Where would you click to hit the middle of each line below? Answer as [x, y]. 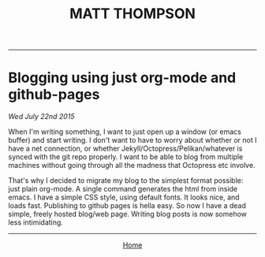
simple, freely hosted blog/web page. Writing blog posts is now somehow [127, 214]
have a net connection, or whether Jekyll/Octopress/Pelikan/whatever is [125, 149]
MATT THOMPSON [132, 14]
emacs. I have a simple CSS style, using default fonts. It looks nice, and [124, 197]
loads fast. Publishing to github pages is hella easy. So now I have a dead [127, 206]
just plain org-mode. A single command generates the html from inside [123, 189]
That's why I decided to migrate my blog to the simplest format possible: [126, 181]
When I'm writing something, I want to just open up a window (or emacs [125, 132]
